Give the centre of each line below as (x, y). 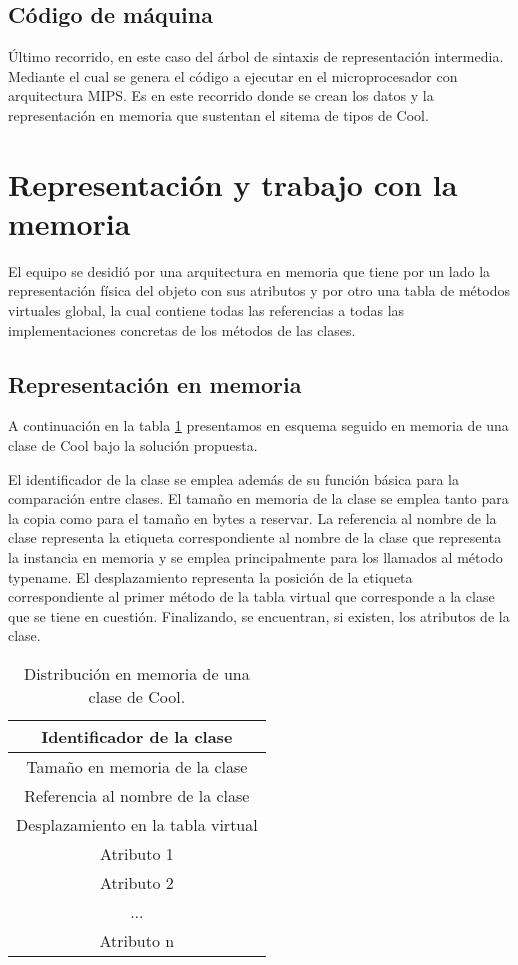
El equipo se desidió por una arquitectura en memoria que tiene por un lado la (249, 270)
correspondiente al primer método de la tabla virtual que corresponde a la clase (251, 596)
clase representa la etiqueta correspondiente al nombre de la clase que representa (255, 537)
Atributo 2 (136, 882)
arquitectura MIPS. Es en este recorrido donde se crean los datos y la (221, 95)
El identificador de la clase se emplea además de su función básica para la (233, 478)
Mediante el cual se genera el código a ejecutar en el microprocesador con (233, 75)
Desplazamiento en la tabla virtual (137, 824)
